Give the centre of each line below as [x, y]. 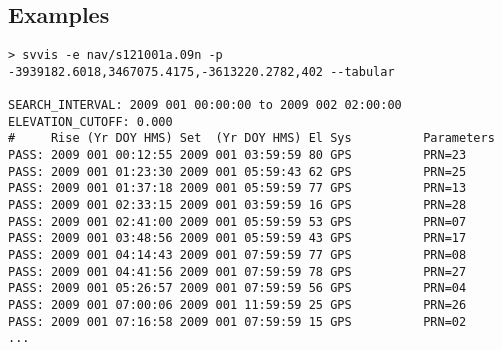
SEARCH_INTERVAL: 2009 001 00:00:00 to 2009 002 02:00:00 [205, 105]
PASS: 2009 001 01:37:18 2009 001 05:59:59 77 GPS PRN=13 [237, 188]
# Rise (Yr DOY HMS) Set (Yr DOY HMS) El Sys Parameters [251, 138]
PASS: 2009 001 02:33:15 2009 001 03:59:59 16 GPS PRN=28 [237, 205]
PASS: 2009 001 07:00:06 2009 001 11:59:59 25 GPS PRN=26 [237, 305]
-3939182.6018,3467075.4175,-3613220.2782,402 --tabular [201, 71]
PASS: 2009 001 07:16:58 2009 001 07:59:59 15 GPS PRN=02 [237, 321]
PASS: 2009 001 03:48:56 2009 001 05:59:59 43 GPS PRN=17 [237, 238]
